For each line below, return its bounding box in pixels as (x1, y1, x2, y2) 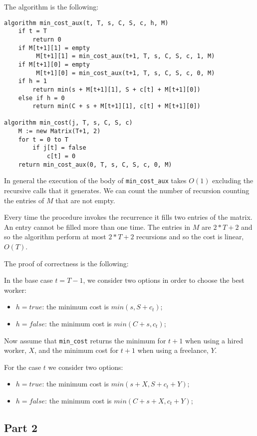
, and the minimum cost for (34, 345, 119, 355)
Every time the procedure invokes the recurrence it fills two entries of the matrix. (4, 212, 253, 222)
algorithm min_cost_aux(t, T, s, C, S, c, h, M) (4, 19, 169, 27)
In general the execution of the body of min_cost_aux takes (4, 175, 187, 186)
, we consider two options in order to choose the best (83, 275, 245, 285)
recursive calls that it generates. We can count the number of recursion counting (4, 185, 250, 196)
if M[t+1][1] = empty (18, 44, 90, 52)
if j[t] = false (32, 144, 86, 152)
